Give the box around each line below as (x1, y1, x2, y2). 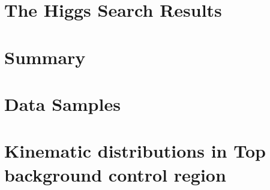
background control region (4, 162, 226, 186)
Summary (4, 44, 86, 69)
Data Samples (4, 91, 121, 116)
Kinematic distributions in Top (4, 138, 266, 163)
